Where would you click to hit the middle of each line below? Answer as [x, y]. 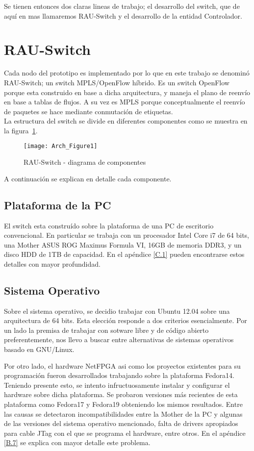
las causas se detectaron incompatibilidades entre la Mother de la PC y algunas [123, 413]
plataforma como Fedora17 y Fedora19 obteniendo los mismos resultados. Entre [123, 404]
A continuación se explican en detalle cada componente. [88, 178]
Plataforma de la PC [58, 205]
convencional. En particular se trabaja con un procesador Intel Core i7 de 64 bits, [127, 235]
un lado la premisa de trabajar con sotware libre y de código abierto [106, 330]
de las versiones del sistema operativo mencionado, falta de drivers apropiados [121, 423]
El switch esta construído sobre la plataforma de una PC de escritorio [109, 225]
